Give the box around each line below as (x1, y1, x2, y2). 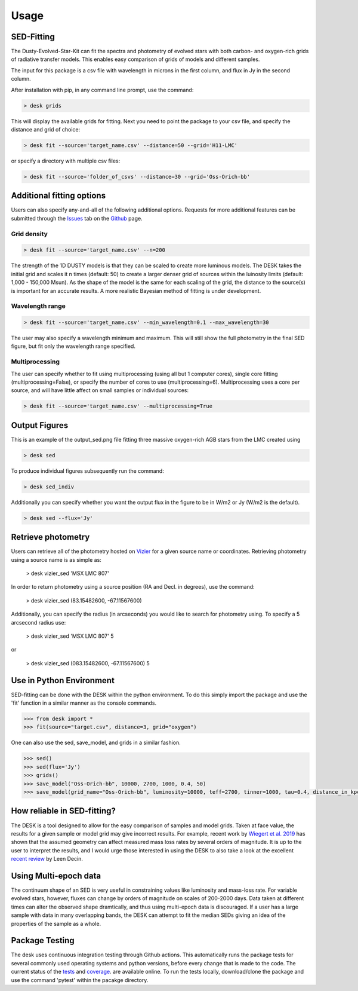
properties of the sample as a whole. (11, 920, 101, 927)
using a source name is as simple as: (11, 556, 101, 563)
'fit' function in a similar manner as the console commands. (11, 699, 157, 706)
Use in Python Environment (11, 675, 115, 686)
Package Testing (11, 935, 75, 946)
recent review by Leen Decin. (11, 855, 84, 862)
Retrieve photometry (11, 532, 90, 542)
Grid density (11, 230, 48, 238)
